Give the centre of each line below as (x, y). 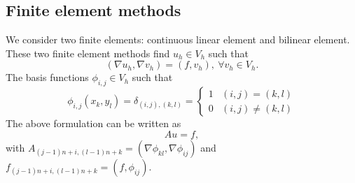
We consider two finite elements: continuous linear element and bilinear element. (178, 39)
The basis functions (47, 77)
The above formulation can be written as (93, 123)
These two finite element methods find (88, 53)
